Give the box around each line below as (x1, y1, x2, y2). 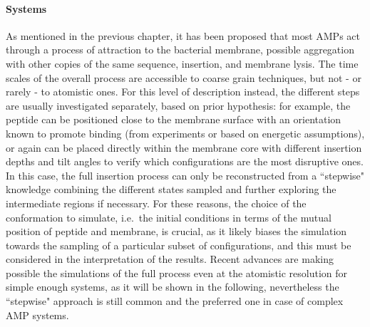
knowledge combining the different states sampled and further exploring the (6, 182, 336, 197)
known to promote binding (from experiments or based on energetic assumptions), (6, 125, 365, 140)
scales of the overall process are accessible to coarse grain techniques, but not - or (6, 70, 361, 85)
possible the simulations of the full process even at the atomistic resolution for (6, 265, 348, 280)
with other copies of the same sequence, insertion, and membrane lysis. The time (6, 56, 359, 71)
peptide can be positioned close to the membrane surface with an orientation (6, 112, 341, 127)
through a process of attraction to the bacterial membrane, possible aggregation (6, 42, 354, 57)
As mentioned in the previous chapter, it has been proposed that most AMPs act (6, 28, 360, 43)
